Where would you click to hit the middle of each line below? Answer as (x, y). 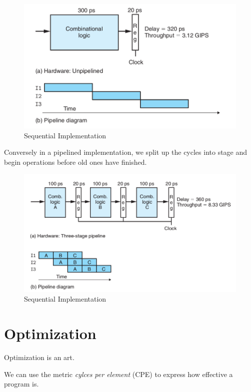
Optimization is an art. (39, 357)
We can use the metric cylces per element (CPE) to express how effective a (118, 374)
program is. (21, 384)
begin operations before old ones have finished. (75, 162)
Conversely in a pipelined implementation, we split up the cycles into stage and (126, 152)
